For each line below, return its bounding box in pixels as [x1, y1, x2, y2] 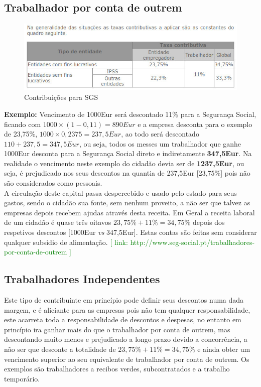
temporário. [4, 373, 40, 383]
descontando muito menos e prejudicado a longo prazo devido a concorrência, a [4, 334, 247, 344]
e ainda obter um [197, 344, 250, 354]
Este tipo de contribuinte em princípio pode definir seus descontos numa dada [4, 295, 244, 305]
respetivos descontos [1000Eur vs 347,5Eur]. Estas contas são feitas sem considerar [4, 227, 257, 237]
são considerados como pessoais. [4, 178, 102, 188]
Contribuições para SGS [24, 92, 98, 102]
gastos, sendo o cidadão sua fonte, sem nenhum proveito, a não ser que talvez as [4, 197, 250, 208]
